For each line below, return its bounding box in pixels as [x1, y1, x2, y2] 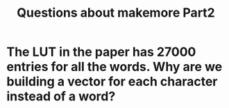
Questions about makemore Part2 [16, 5, 216, 21]
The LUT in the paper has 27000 [6, 44, 196, 60]
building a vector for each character [6, 74, 218, 90]
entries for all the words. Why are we [6, 59, 223, 75]
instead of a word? [6, 88, 116, 105]
